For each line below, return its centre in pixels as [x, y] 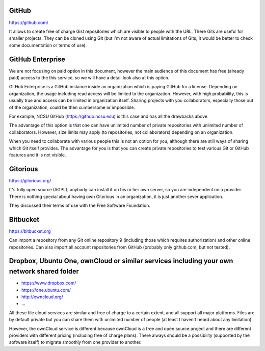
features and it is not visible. [38, 155]
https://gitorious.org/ [30, 180]
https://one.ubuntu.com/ [46, 290]
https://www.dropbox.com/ [49, 283]
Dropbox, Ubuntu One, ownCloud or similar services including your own [121, 261]
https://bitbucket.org [30, 231]
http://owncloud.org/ [42, 297]
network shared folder [44, 271]
